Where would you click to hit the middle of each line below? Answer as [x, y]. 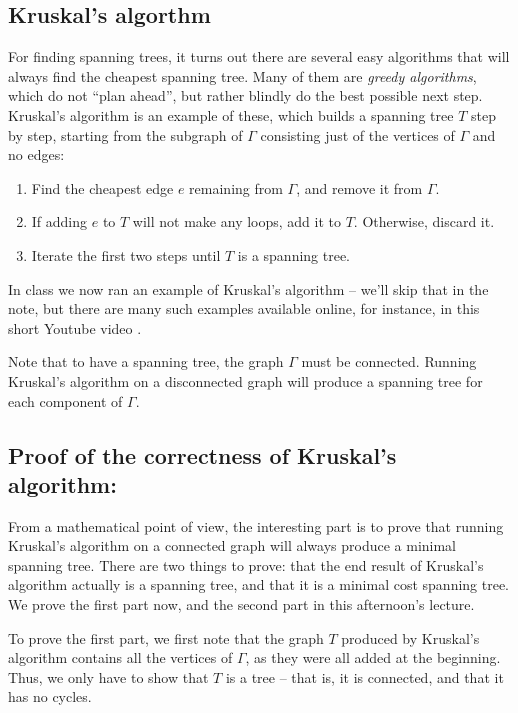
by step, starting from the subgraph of [125, 134]
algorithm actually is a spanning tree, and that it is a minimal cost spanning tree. [259, 584]
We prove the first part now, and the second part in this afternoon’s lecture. [241, 604]
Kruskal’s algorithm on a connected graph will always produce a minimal [232, 545]
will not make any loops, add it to [237, 221]
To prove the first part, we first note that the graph [166, 637]
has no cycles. [50, 696]
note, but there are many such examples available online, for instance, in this [244, 308]
